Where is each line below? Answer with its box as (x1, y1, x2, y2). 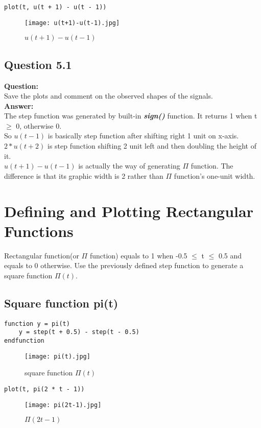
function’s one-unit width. (174, 170, 255, 181)
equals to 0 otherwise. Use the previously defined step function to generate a (4, 260, 244, 271)
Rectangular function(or (4, 250, 79, 260)
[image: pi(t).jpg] (25, 352, 90, 360)
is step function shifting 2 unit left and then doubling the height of (47, 140, 257, 151)
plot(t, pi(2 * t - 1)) (4, 385, 85, 393)
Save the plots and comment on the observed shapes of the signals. (4, 90, 213, 101)
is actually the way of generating (78, 160, 180, 171)
